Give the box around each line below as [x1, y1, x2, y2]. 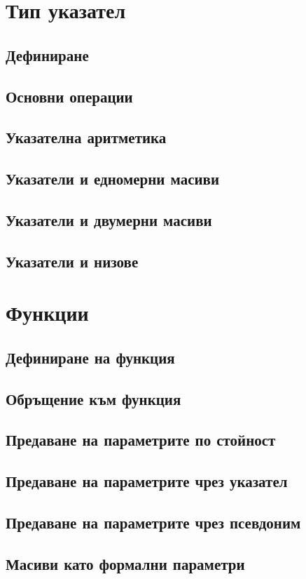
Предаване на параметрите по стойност [6, 429, 276, 451]
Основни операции [6, 85, 133, 107]
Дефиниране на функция [6, 346, 175, 368]
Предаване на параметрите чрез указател [6, 470, 288, 492]
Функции [6, 298, 89, 327]
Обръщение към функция [6, 387, 181, 409]
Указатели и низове [6, 250, 139, 272]
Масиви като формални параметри [6, 552, 245, 574]
